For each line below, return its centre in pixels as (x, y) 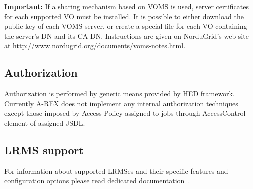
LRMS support (44, 150)
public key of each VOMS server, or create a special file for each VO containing (126, 26)
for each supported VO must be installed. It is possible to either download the (124, 16)
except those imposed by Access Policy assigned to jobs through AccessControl (125, 113)
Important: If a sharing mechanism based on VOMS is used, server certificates (126, 6)
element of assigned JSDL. (45, 123)
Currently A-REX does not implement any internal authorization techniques (121, 103)
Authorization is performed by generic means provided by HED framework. (119, 94)
